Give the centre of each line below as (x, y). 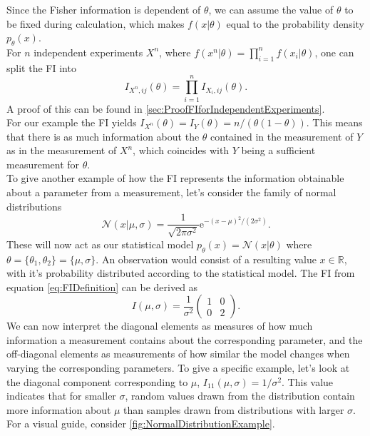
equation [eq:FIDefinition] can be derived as (102, 287)
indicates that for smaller (61, 396)
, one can (334, 52)
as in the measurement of (62, 150)
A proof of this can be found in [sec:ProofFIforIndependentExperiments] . (166, 108)
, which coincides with (181, 150)
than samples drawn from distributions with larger (234, 409)
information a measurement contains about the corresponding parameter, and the (185, 339)
